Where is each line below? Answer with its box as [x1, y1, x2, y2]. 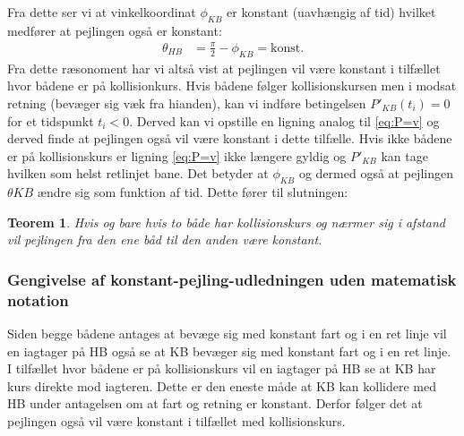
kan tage [381, 146, 428, 165]
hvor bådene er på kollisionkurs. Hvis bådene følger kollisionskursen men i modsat [7, 76, 457, 95]
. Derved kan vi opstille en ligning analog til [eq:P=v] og [129, 111, 440, 130]
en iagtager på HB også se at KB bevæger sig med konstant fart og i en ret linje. [7, 341, 451, 360]
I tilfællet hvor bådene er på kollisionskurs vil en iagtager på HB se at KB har [7, 359, 436, 378]
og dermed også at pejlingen [298, 164, 453, 183]
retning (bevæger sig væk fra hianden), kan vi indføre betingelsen [7, 93, 366, 112]
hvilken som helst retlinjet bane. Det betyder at [7, 164, 269, 183]
